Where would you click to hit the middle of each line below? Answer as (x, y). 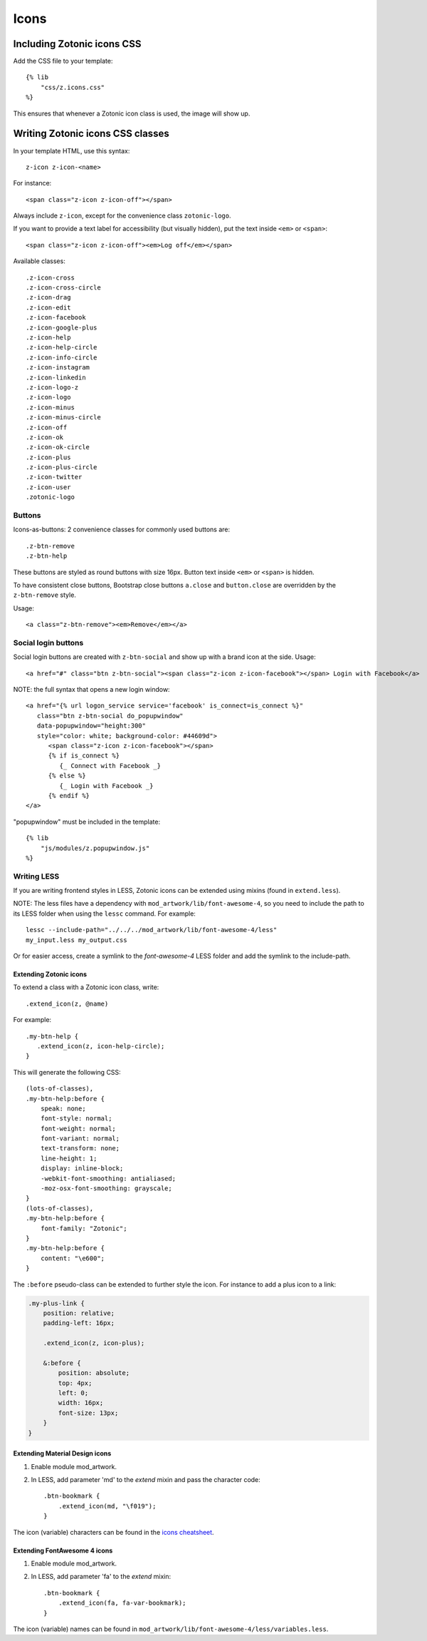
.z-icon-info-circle (62, 357)
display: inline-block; (82, 1169)
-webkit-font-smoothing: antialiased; (108, 1178)
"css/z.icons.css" (73, 87)
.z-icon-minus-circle (63, 418)
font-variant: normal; (80, 1139)
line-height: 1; (69, 1158)
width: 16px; (81, 1403)
